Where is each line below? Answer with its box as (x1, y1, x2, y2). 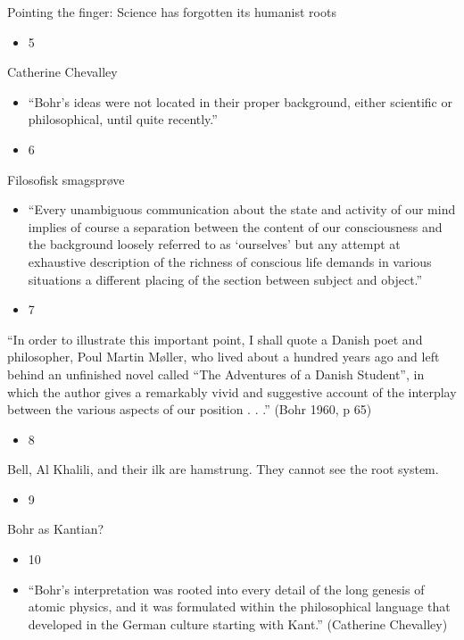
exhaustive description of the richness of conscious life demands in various (28, 252, 432, 270)
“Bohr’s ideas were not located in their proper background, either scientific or (28, 92, 452, 111)
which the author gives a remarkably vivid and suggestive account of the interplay (7, 382, 457, 401)
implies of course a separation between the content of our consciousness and (28, 217, 443, 236)
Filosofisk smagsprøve (7, 170, 125, 188)
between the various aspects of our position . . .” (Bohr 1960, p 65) (7, 400, 372, 419)
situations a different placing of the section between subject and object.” (28, 270, 423, 288)
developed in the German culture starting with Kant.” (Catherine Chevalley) (28, 614, 448, 633)
